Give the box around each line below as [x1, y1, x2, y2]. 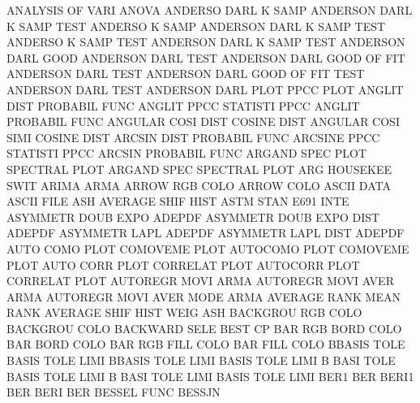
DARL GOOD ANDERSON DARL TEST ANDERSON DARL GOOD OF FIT [6, 49, 405, 66]
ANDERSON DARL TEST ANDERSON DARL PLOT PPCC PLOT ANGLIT [6, 80, 404, 97]
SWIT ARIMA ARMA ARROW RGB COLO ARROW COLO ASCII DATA [6, 176, 391, 193]
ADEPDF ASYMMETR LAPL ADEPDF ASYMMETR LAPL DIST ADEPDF [6, 224, 405, 241]
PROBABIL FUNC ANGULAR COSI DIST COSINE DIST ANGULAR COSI [6, 113, 400, 130]
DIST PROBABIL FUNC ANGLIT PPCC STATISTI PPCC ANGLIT [6, 97, 360, 114]
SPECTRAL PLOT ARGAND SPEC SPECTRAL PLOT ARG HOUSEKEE [6, 160, 392, 177]
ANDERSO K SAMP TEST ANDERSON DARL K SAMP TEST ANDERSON [6, 33, 405, 50]
